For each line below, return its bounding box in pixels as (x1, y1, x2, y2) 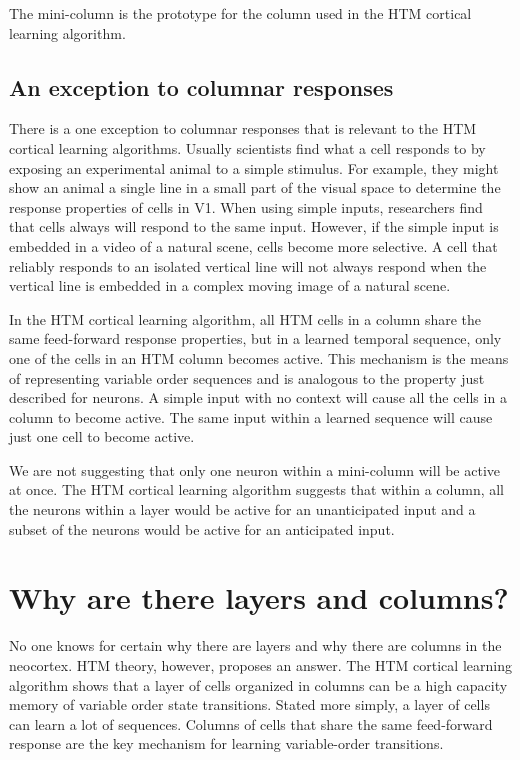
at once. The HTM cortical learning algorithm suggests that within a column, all (9, 479, 505, 500)
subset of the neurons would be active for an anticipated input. (9, 518, 395, 539)
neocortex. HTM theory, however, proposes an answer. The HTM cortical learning (9, 654, 512, 675)
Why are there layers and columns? (9, 577, 509, 618)
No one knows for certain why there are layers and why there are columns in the (9, 635, 502, 656)
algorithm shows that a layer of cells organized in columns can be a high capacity (9, 674, 508, 695)
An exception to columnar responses (9, 71, 394, 102)
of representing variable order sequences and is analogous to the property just (9, 367, 485, 388)
